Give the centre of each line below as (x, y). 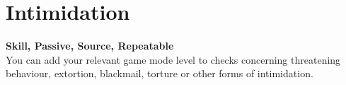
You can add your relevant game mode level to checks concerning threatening (173, 59)
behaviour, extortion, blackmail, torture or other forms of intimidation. (160, 73)
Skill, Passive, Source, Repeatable (90, 46)
